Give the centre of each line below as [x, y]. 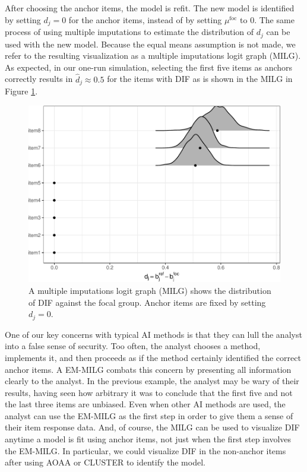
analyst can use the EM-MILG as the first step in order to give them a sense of [149, 415]
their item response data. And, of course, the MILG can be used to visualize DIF [152, 427]
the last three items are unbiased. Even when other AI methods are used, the [145, 404]
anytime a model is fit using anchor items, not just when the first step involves [148, 439]
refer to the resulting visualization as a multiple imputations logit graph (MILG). [153, 56]
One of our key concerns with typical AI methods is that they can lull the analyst [153, 334]
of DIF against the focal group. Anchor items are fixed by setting [147, 302]
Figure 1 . [21, 91]
